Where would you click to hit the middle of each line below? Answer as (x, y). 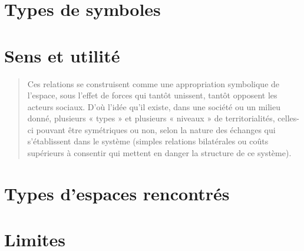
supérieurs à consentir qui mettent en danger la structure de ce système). (159, 153)
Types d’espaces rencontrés (117, 193)
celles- (288, 118)
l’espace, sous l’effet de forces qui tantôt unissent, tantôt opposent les (152, 95)
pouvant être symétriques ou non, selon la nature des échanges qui (156, 129)
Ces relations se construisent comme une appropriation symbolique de (153, 83)
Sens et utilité (62, 55)
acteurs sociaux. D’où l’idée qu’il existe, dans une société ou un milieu (154, 106)
